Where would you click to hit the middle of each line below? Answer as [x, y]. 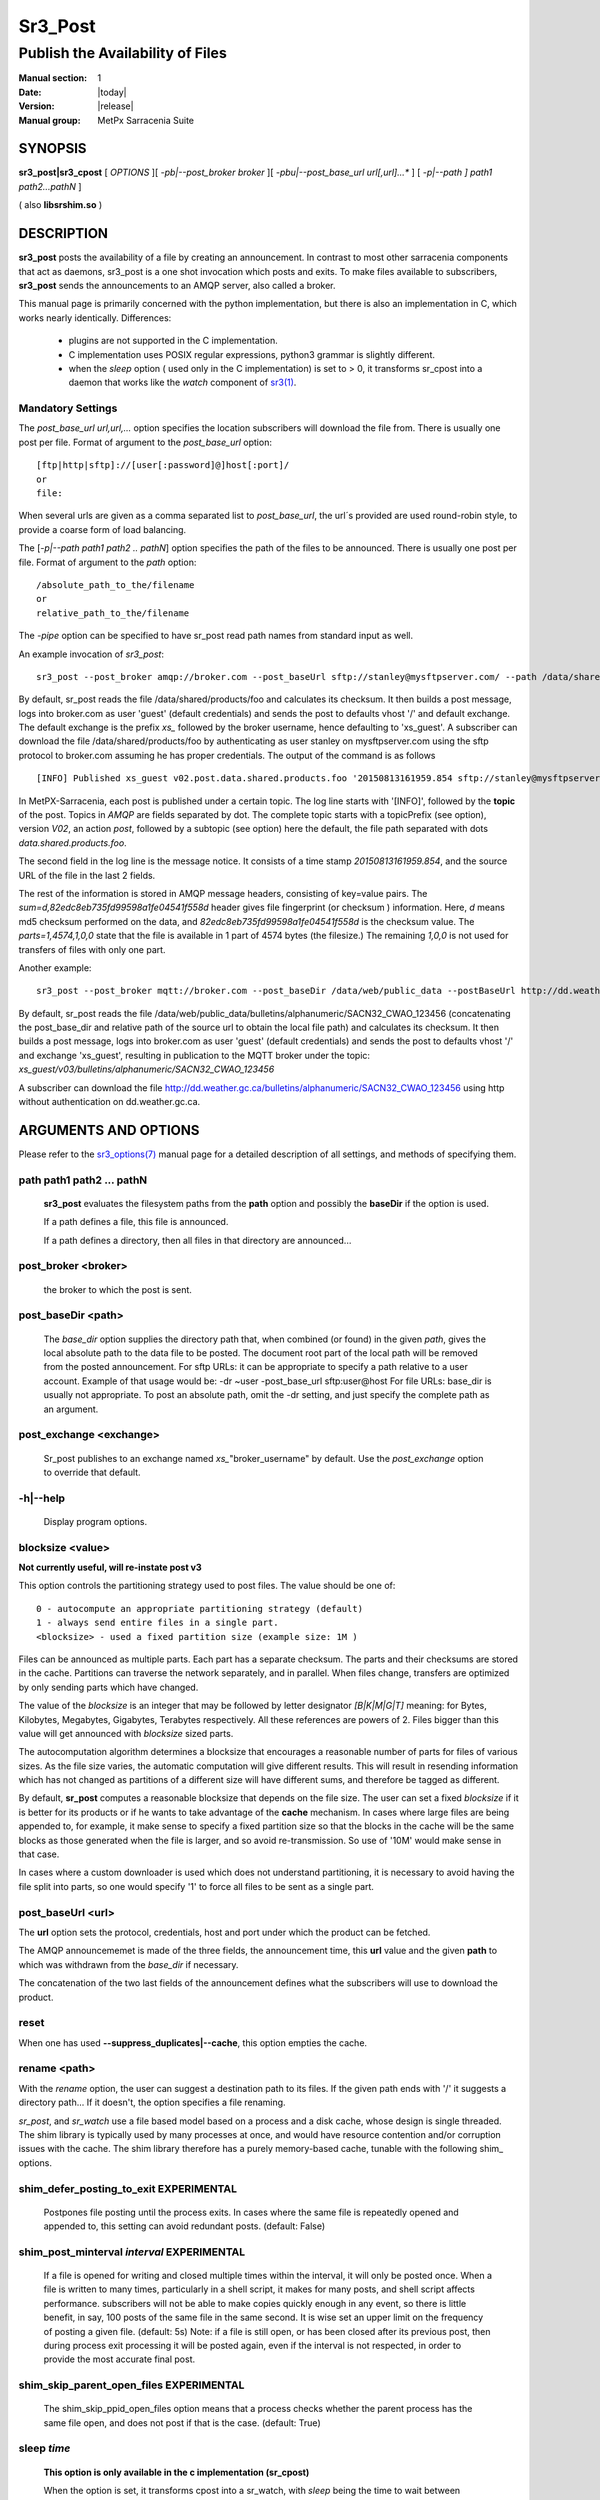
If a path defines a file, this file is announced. [136, 1222]
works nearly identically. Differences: [95, 317]
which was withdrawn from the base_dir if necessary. [128, 1964]
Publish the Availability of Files [122, 53]
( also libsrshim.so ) [60, 205]
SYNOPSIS [52, 148]
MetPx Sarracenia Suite [146, 120]
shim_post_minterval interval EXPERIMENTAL [132, 2252]
